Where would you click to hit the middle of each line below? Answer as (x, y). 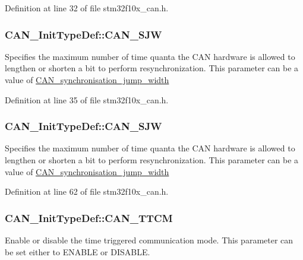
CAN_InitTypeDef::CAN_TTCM (89, 218)
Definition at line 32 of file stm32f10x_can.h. (87, 8)
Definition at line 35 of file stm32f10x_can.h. (87, 99)
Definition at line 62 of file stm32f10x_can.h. (87, 191)
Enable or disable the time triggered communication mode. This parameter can (149, 240)
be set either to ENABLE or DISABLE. (78, 251)
